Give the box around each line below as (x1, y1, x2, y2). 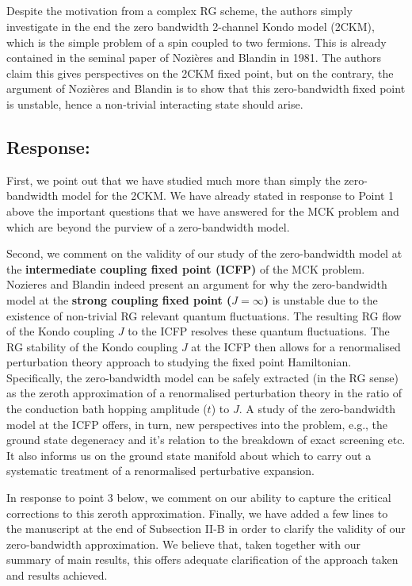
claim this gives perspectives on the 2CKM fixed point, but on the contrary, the (6, 64, 394, 81)
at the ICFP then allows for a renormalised (191, 338, 401, 354)
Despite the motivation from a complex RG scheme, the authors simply (6, 2, 353, 19)
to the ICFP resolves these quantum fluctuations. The (128, 323, 390, 339)
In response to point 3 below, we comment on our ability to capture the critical (6, 489, 391, 506)
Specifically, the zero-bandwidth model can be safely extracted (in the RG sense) (6, 369, 399, 385)
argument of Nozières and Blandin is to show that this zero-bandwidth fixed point (6, 80, 406, 97)
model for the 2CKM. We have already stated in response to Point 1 (62, 187, 395, 204)
